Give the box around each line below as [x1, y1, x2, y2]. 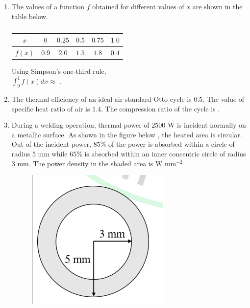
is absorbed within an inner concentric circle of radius [84, 148, 246, 158]
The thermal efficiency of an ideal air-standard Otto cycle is [11, 94, 192, 104]
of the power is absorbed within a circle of [108, 139, 235, 149]
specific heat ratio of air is [11, 103, 90, 113]
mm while [38, 148, 68, 158]
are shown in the [192, 1, 243, 11]
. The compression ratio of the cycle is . [101, 103, 220, 113]
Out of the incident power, [11, 139, 92, 149]
